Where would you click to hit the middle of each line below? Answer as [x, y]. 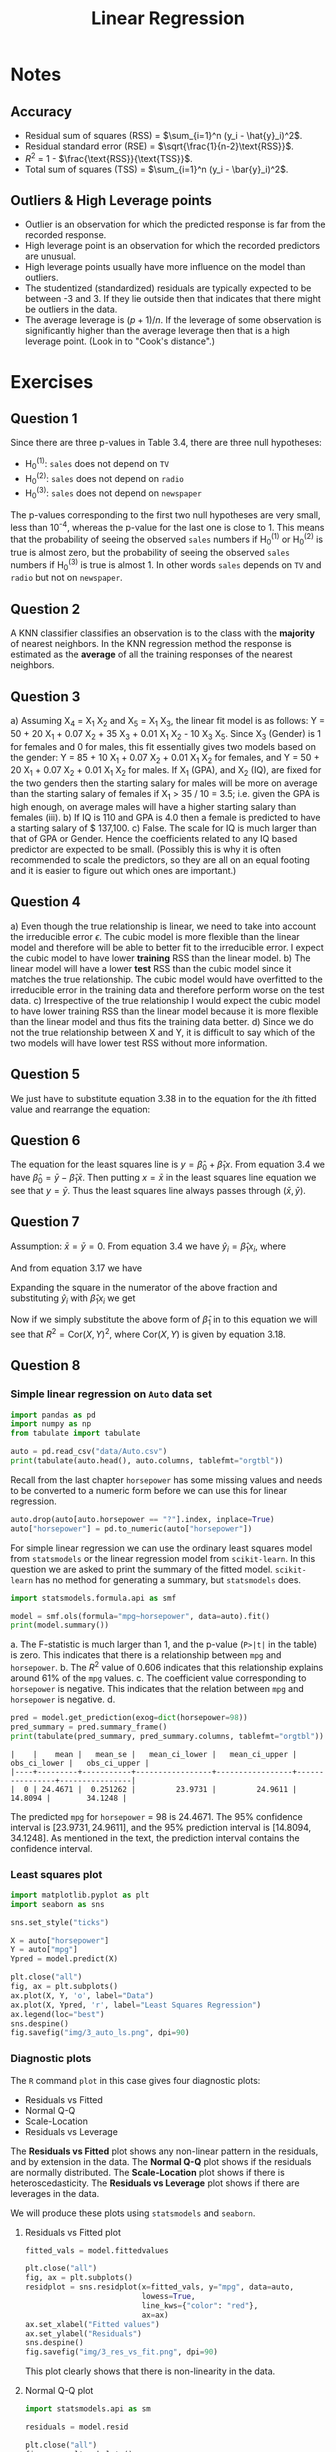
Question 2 [45, 608]
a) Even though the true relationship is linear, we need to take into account [163, 926]
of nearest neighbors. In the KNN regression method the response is [151, 644]
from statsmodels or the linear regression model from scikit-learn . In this [163, 1558]
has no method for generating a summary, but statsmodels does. [168, 1579]
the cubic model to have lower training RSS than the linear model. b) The [160, 958]
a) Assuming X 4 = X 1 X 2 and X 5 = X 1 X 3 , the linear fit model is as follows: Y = [168, 722]
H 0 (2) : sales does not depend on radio [104, 478]
